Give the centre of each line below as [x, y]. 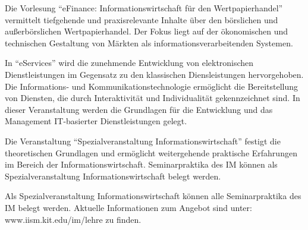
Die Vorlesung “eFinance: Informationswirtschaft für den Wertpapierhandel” [144, 8]
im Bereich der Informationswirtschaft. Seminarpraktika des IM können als [141, 164]
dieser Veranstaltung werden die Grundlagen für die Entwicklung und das [139, 109]
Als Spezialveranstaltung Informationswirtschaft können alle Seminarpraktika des [153, 196]
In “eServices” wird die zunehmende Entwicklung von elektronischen [129, 63]
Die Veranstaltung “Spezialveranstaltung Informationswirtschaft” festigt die [143, 141]
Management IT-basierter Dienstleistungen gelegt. [96, 121]
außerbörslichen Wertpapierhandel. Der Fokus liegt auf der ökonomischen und [147, 31]
